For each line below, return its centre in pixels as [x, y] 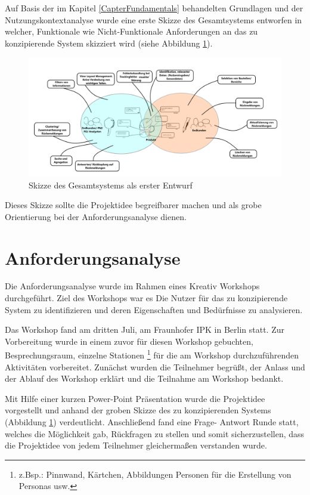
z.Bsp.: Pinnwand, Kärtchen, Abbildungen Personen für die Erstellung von [155, 474]
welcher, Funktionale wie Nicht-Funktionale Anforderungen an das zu [131, 31]
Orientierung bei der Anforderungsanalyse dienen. [96, 216]
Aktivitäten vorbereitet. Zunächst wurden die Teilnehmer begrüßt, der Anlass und [155, 366]
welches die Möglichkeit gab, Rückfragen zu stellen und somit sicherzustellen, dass [155, 433]
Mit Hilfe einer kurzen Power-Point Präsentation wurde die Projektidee [135, 398]
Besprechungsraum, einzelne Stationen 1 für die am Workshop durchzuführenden [152, 354]
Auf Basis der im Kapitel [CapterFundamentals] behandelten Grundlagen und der [154, 8]
